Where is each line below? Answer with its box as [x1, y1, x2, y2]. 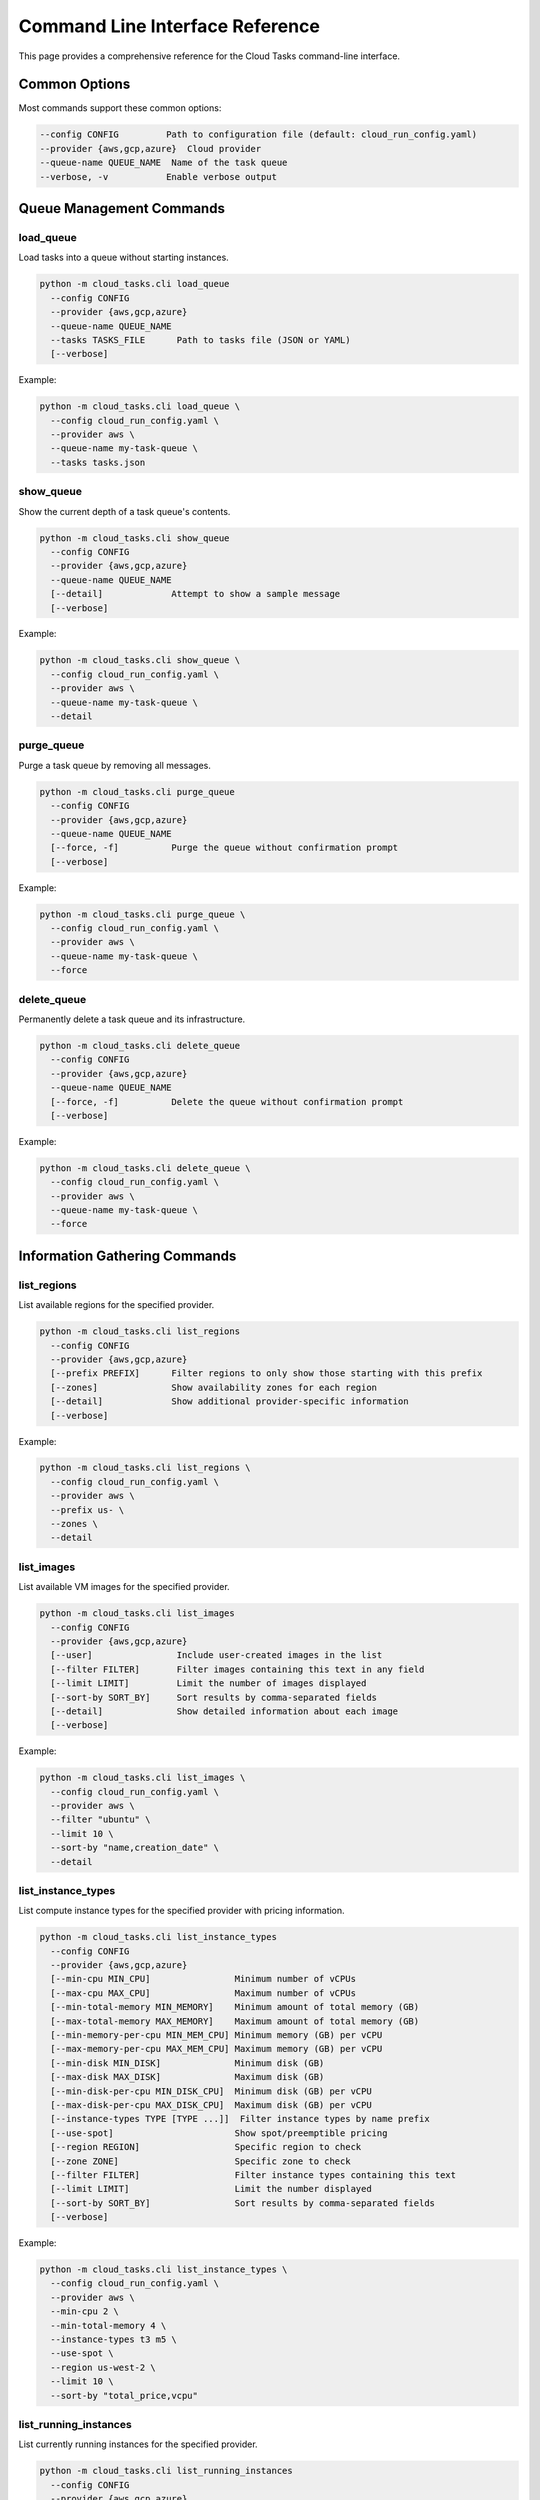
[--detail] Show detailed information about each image [50, 1705, 399, 1717]
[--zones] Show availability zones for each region [50, 1381, 378, 1393]
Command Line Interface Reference [18, 15, 320, 37]
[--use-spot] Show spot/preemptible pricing [50, 2127, 388, 2139]
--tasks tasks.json [50, 456, 146, 468]
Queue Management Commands [18, 200, 225, 217]
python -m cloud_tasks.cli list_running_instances [39, 2465, 294, 2477]
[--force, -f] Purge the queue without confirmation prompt [50, 842, 399, 854]
